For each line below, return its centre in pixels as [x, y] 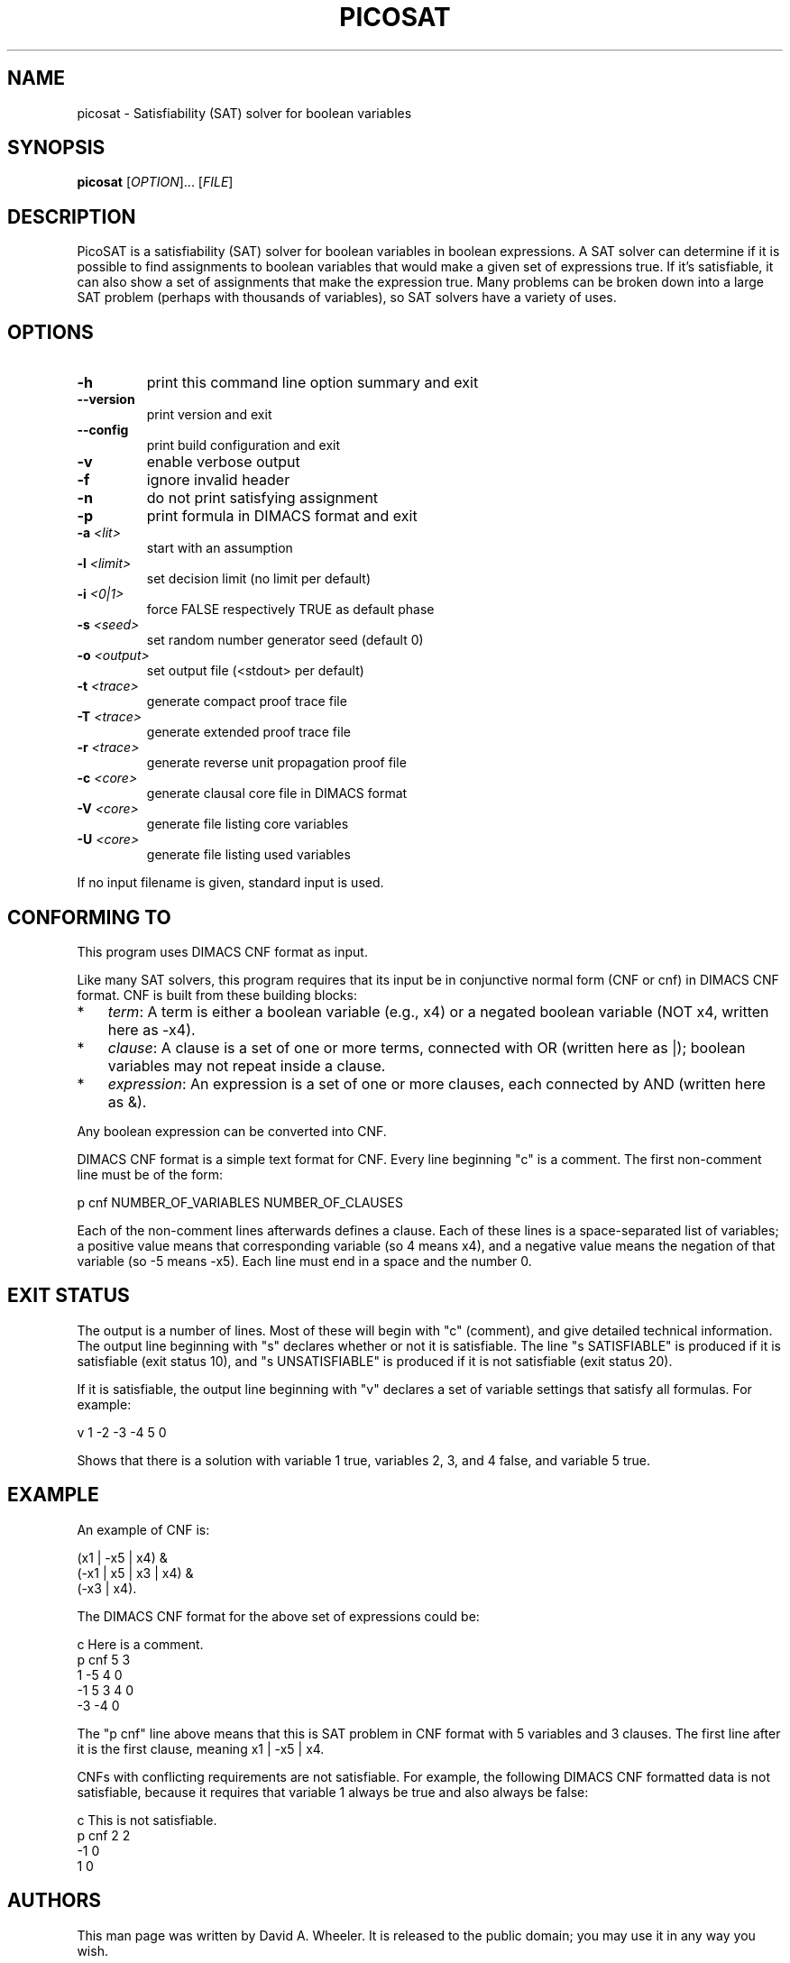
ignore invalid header [218, 480]
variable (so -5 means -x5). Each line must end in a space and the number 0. [304, 1261]
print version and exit [209, 415]
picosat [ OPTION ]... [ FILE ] [155, 182]
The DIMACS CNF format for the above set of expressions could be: [278, 1616]
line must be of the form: [150, 1174]
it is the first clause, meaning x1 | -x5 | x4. [201, 1748]
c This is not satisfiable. [147, 1820]
